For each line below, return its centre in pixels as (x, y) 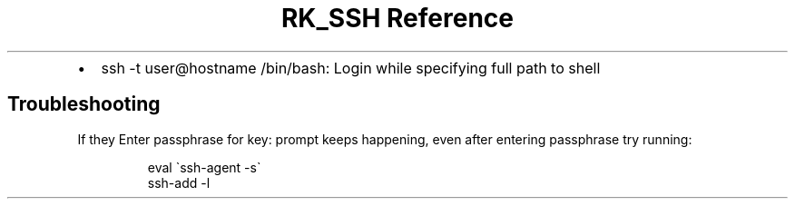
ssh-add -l (179, 182)
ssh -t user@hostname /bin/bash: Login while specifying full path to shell (351, 68)
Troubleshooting (84, 104)
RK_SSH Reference (397, 18)
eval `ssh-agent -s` (204, 167)
